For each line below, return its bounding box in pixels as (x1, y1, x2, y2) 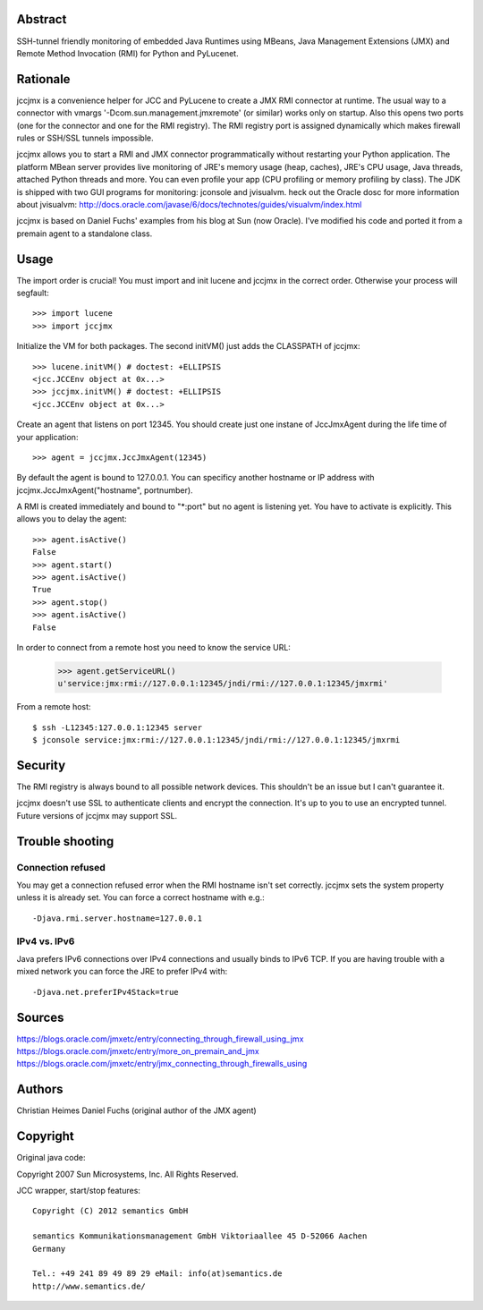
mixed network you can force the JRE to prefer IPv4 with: (16, 966, 228, 977)
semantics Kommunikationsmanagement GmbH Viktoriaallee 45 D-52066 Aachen (32, 1231, 368, 1241)
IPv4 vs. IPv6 (16, 935, 75, 948)
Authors (16, 1082, 64, 1097)
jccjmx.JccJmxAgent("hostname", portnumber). (16, 484, 193, 496)
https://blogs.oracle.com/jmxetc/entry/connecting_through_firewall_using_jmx (16, 1034, 304, 1044)
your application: (16, 431, 79, 442)
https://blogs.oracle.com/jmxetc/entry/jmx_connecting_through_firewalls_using (16, 1059, 308, 1069)
